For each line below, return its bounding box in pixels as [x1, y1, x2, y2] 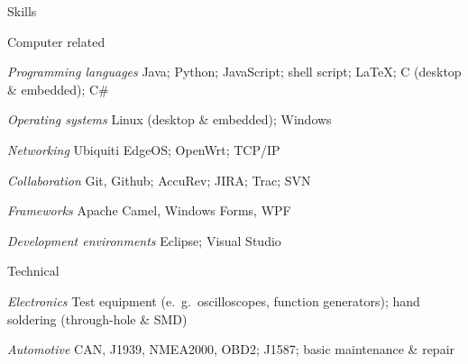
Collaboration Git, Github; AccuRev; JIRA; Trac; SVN [7, 170, 311, 189]
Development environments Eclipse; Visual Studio [7, 231, 281, 250]
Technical [7, 261, 60, 280]
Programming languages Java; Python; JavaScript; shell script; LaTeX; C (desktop [7, 62, 462, 81]
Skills [7, 2, 37, 20]
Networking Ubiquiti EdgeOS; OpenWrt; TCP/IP [7, 140, 280, 159]
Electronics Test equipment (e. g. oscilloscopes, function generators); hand [7, 291, 420, 310]
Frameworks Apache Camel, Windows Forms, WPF [7, 201, 291, 220]
